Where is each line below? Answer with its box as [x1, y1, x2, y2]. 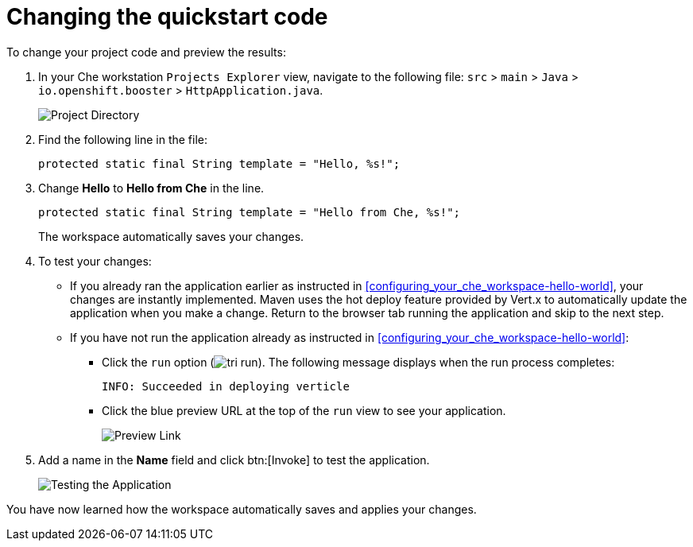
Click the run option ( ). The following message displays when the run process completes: [102, 355, 615, 369]
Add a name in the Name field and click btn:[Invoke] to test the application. [38, 452, 430, 467]
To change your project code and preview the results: [6, 45, 286, 59]
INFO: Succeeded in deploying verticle [102, 379, 350, 393]
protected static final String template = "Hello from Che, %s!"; [38, 205, 461, 219]
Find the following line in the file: [38, 132, 207, 146]
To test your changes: [38, 254, 152, 268]
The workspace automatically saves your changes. [38, 229, 304, 243]
